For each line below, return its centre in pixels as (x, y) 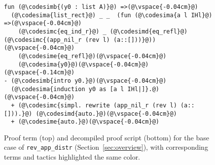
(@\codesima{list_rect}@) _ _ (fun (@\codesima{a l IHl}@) (112, 15)
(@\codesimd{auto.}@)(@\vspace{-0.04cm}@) (106, 114)
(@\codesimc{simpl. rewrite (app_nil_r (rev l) (97, 105)
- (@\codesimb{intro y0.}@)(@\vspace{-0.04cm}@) (85, 81)
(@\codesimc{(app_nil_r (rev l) (57, 40)
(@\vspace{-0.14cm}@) (39, 73)
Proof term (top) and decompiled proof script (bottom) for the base (107, 137)
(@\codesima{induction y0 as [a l (68, 89)
